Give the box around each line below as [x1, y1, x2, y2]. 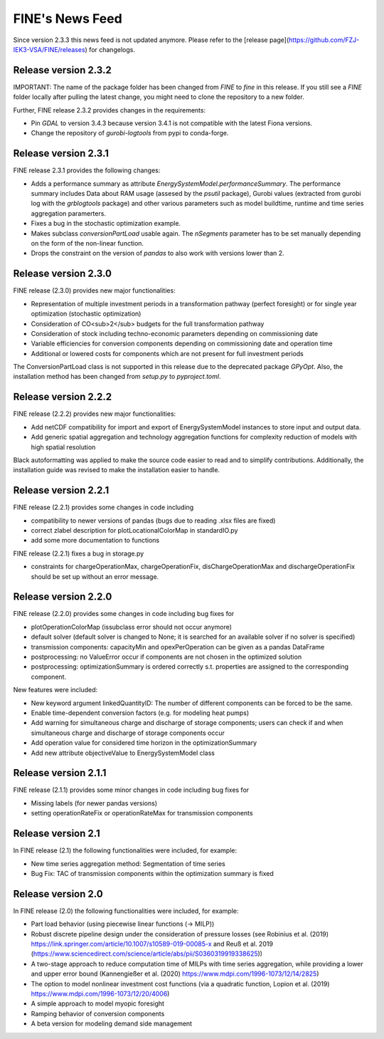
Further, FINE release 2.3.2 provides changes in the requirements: [13, 105, 206, 114]
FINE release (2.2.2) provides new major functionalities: [13, 409, 176, 418]
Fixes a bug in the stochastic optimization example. [31, 219, 181, 228]
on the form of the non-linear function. [31, 239, 144, 248]
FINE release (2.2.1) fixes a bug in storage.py [13, 549, 144, 558]
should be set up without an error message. [31, 572, 159, 580]
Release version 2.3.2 [13, 64, 112, 76]
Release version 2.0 [13, 887, 103, 900]
